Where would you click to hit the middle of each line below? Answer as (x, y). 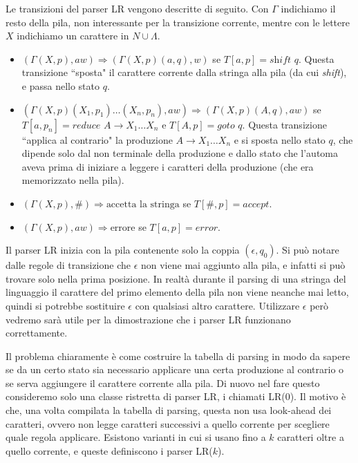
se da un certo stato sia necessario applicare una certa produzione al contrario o (175, 369)
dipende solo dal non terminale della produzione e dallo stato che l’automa (180, 153)
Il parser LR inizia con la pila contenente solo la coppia (123, 250)
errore (123, 228)
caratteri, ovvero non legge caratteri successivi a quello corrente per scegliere (168, 423)
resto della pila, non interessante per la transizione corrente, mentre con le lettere (178, 22)
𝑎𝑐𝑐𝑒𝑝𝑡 (256, 204)
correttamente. (37, 333)
